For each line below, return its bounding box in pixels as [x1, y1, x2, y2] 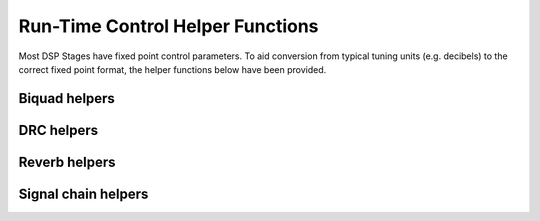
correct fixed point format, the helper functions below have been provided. [18, 63, 327, 75]
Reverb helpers [18, 153, 116, 170]
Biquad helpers [18, 90, 115, 107]
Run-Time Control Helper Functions [18, 15, 319, 37]
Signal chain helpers [18, 185, 149, 202]
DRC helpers [18, 121, 99, 139]
